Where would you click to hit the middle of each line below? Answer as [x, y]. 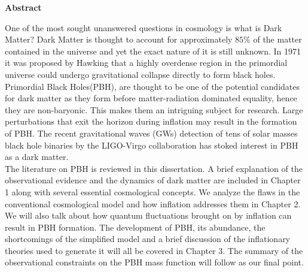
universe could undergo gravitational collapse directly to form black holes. [140, 74]
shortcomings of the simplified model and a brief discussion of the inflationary [148, 239]
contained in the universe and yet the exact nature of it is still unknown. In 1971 [153, 51]
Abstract [23, 7]
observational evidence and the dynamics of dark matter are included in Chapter [153, 180]
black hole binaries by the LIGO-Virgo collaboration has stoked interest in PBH [152, 145]
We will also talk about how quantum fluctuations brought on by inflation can [148, 215]
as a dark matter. [37, 157]
